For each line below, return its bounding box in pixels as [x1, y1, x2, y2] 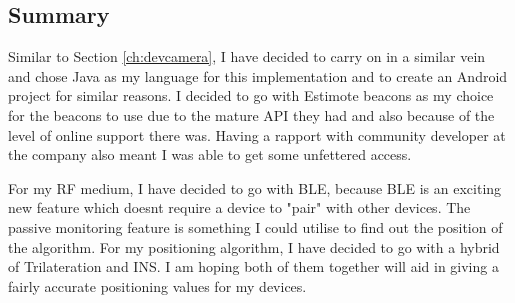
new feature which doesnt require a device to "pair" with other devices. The [8, 197, 471, 218]
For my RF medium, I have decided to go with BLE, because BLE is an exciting [8, 177, 502, 198]
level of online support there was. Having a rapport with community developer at [8, 124, 506, 145]
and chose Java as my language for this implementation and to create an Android [8, 65, 508, 86]
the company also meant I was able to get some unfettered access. [8, 144, 412, 165]
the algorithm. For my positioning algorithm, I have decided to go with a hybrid [8, 236, 500, 257]
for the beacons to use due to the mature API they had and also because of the [8, 104, 495, 125]
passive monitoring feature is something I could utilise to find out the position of [8, 216, 503, 237]
